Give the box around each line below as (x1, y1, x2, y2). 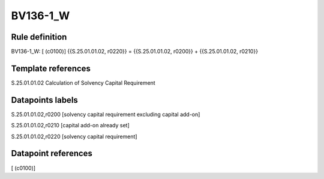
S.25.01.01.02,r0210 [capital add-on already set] (11, 122, 130, 129)
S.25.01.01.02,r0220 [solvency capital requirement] (11, 133, 137, 140)
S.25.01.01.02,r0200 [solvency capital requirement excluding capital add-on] (11, 111, 200, 118)
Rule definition (11, 32, 67, 42)
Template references (11, 63, 91, 73)
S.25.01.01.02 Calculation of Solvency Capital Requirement (11, 79, 155, 86)
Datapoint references (11, 148, 93, 159)
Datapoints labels (11, 95, 78, 105)
